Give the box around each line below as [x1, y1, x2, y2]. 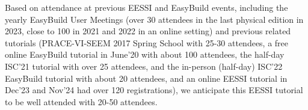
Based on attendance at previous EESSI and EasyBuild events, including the [5, 1, 288, 13]
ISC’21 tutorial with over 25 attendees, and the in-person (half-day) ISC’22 [5, 60, 283, 72]
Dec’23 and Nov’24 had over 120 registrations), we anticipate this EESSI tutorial [5, 84, 303, 96]
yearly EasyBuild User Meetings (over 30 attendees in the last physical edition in [5, 13, 304, 25]
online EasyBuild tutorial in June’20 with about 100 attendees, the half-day [5, 48, 285, 61]
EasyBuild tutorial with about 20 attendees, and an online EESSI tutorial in [5, 72, 288, 84]
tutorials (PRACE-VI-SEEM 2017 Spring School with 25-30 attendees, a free [5, 36, 289, 49]
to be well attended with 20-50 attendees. [5, 95, 158, 108]
